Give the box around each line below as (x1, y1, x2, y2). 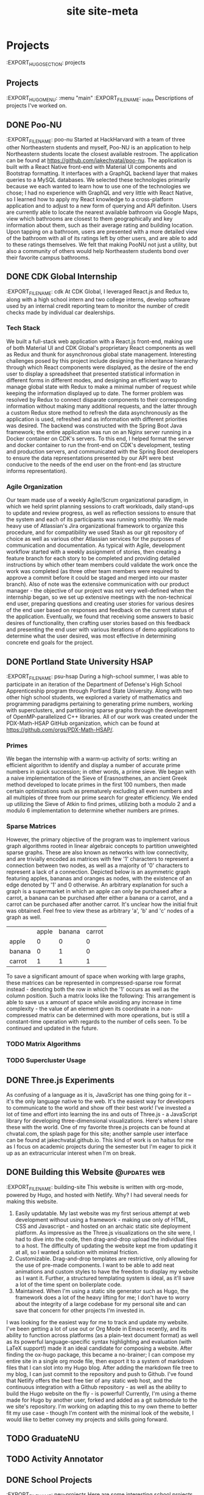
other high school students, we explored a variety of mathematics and (6, 693, 182, 701)
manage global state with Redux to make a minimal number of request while (6, 383, 197, 390)
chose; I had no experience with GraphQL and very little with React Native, (6, 189, 193, 196)
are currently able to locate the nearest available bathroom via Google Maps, (6, 209, 199, 216)
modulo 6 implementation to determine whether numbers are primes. (6, 807, 180, 815)
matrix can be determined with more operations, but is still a (38, 1012, 190, 1019)
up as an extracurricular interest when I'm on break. (6, 1149, 136, 1157)
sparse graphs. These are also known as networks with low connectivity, (6, 849, 189, 856)
